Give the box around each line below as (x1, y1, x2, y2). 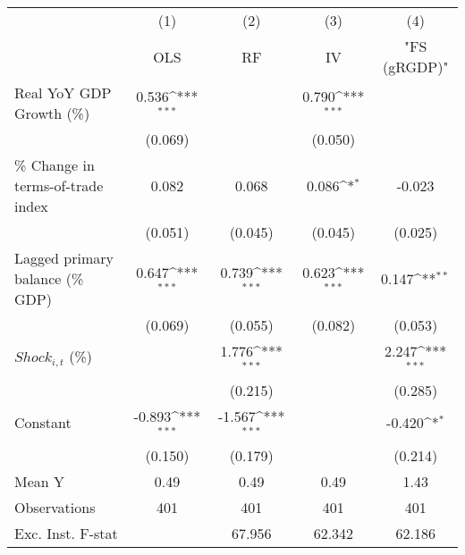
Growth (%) (14, 103, 90, 123)
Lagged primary (14, 248, 114, 268)
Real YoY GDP (14, 82, 112, 103)
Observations (14, 496, 96, 517)
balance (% (14, 268, 84, 289)
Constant (14, 412, 72, 433)
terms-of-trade (14, 175, 104, 196)
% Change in (14, 155, 95, 175)
